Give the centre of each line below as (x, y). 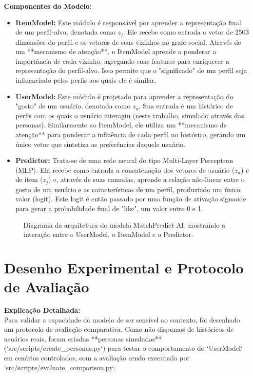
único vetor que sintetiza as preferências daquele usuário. (100, 144)
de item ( (29, 179)
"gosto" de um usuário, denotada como (73, 106)
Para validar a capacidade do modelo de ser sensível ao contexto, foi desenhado (122, 319)
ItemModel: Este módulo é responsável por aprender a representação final (128, 22)
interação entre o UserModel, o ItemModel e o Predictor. (108, 234)
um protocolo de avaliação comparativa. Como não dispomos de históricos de (119, 329)
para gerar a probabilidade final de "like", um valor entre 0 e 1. (109, 208)
